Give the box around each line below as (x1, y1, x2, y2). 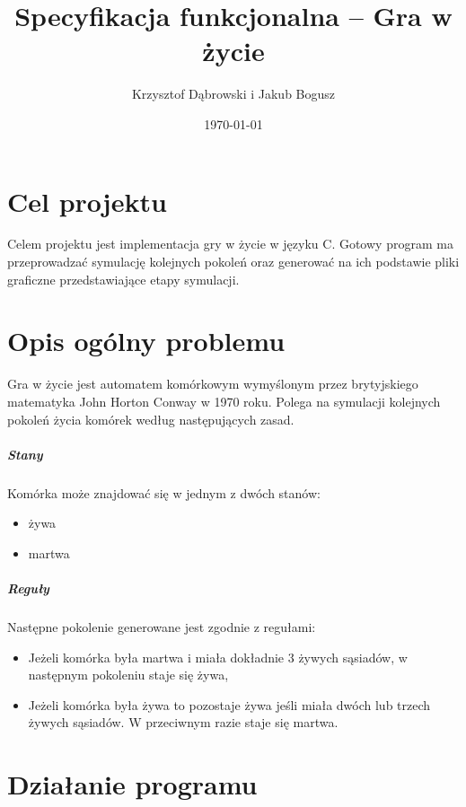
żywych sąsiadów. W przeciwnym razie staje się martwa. (28, 713, 339, 732)
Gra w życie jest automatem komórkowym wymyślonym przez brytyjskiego (7, 374, 418, 393)
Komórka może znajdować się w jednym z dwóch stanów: (7, 483, 321, 502)
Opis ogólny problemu (7, 322, 286, 359)
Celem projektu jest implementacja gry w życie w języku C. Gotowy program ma (7, 234, 453, 253)
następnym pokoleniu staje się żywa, (28, 665, 229, 684)
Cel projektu (7, 182, 167, 219)
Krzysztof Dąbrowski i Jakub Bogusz (131, 84, 336, 103)
